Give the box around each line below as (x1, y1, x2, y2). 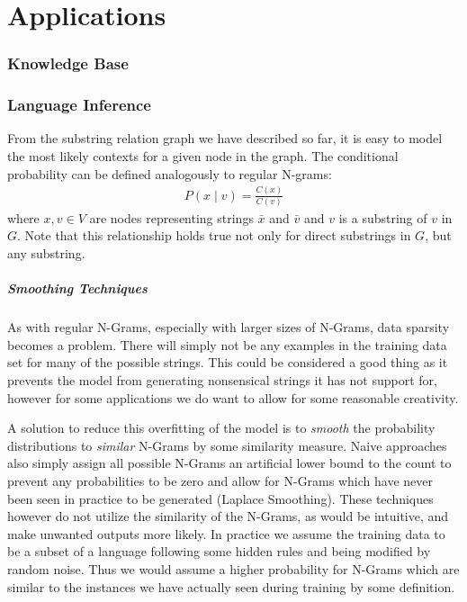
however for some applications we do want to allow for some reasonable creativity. (7, 388, 459, 407)
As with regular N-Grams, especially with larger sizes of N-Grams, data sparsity (7, 318, 450, 337)
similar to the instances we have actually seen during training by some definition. (7, 577, 455, 596)
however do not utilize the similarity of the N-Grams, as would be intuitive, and (7, 507, 449, 526)
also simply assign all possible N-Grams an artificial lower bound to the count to (7, 454, 452, 472)
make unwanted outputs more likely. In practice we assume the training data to (7, 524, 445, 543)
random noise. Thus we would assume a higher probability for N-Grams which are (7, 559, 460, 578)
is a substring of (338, 208, 427, 227)
